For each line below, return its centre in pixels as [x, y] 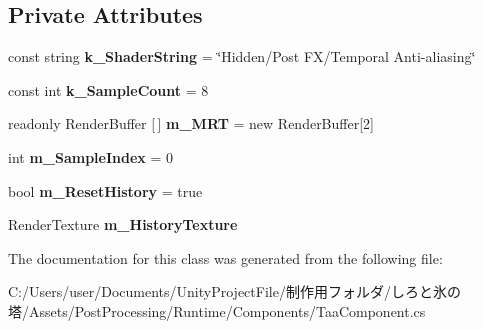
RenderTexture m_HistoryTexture [123, 224]
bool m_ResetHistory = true [105, 190]
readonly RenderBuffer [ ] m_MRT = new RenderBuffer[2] [191, 123]
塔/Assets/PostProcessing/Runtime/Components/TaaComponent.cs [217, 310]
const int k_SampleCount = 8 [108, 89]
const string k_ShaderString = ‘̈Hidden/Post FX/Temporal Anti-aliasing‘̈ [242, 56]
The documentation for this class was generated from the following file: [225, 257]
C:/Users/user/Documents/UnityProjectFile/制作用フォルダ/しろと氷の [234, 291]
